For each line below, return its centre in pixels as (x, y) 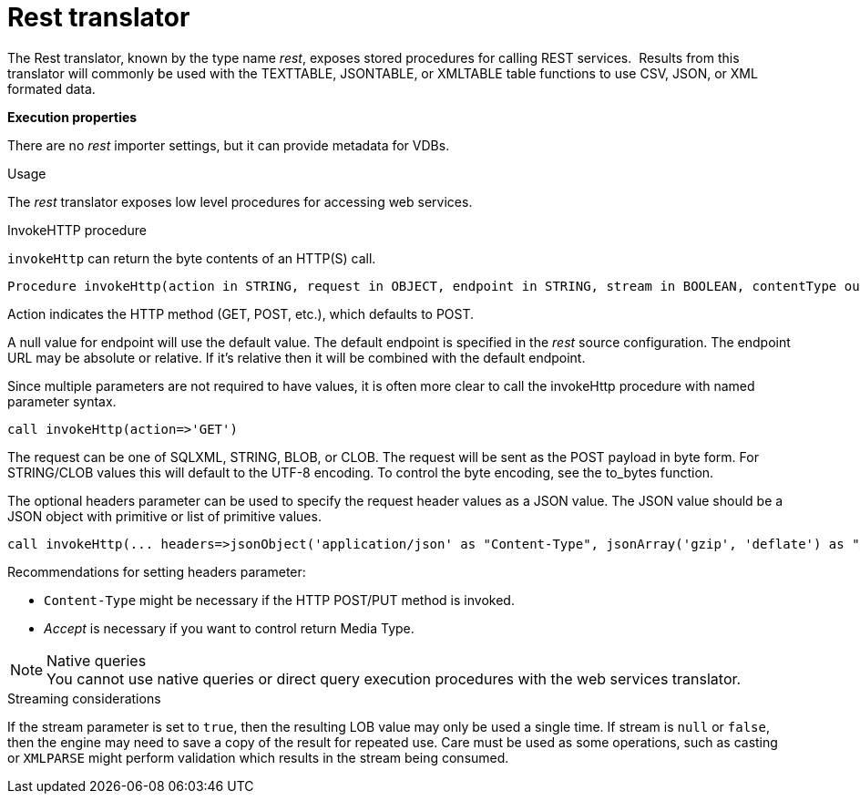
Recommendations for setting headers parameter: (157, 571)
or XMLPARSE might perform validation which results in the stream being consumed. (258, 757)
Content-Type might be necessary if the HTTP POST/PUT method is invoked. (279, 600)
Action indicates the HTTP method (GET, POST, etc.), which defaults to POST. (241, 313)
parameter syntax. (62, 401)
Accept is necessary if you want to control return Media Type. (229, 628)
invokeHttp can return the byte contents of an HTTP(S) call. (192, 258)
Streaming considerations (84, 698)
